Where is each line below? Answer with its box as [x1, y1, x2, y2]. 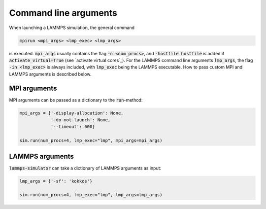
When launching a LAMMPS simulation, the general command [9, 25, 135, 31]
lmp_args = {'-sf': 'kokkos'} [19, 178, 93, 184]
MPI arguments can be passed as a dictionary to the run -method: [9, 97, 143, 103]
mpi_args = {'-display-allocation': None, [19, 110, 124, 116]
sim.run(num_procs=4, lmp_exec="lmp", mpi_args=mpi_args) [19, 138, 163, 143]
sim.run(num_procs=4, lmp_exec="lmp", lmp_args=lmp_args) [19, 192, 163, 198]
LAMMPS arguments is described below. [9, 71, 92, 77]
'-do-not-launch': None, [50, 117, 111, 123]
